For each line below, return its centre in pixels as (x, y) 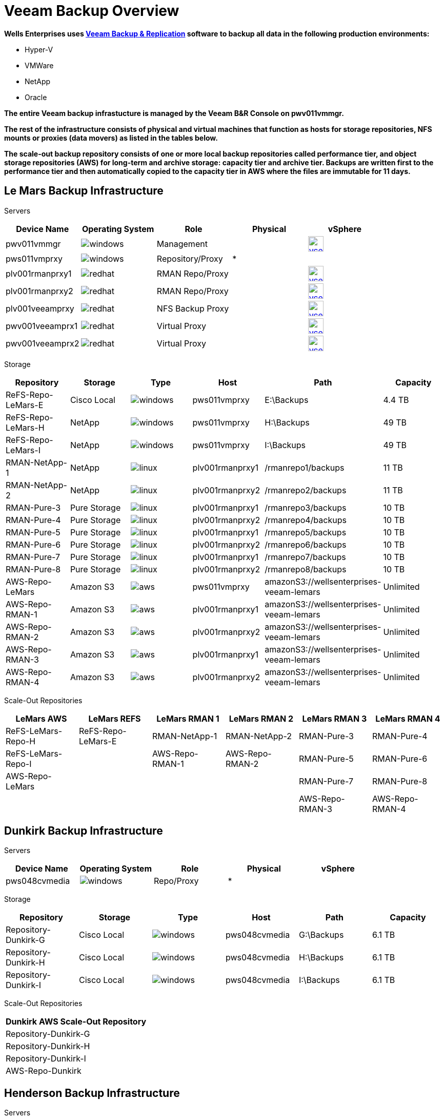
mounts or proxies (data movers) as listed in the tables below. (111, 138)
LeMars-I (23, 450)
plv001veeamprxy (40, 308)
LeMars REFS (115, 718)
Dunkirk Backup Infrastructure (84, 831)
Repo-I (19, 764)
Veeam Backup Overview (92, 11)
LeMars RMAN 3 (335, 718)
